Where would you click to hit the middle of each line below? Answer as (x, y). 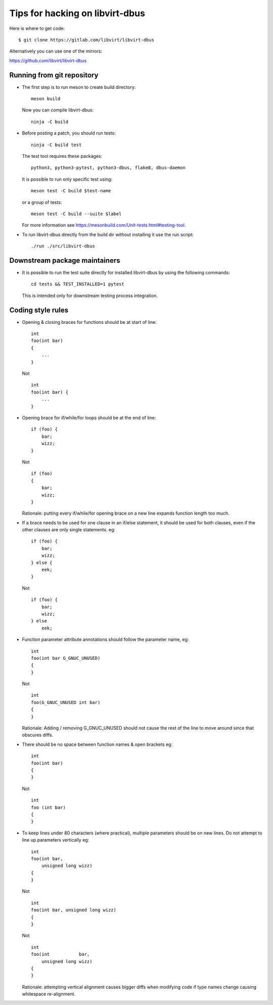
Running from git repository (54, 75)
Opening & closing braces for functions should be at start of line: (89, 322)
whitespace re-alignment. (49, 994)
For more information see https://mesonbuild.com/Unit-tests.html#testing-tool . (104, 225)
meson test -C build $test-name (71, 191)
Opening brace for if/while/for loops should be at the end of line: (89, 417)
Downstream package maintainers (65, 260)
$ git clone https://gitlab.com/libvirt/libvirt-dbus (86, 40)
